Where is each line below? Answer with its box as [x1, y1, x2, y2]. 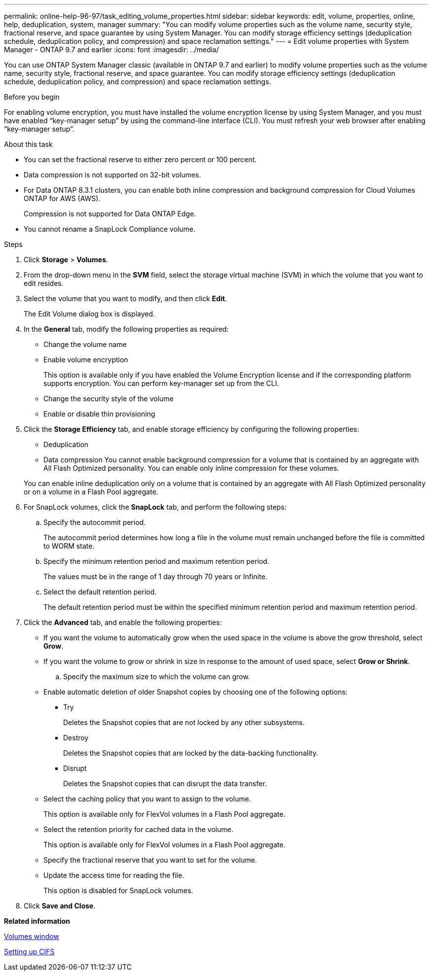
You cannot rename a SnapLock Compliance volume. [24, 225, 196, 233]
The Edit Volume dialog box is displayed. [24, 310, 155, 318]
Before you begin [4, 93, 60, 101]
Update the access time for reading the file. [43, 871, 184, 879]
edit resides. [24, 279, 64, 287]
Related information [4, 917, 71, 925]
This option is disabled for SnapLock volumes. [43, 886, 193, 895]
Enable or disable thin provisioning [43, 410, 155, 418]
